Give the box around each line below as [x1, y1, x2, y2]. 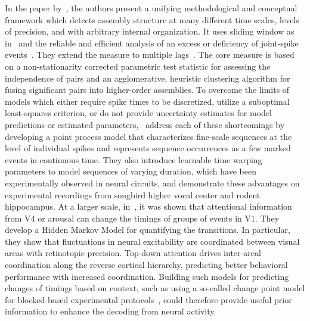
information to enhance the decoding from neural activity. [5, 305, 216, 317]
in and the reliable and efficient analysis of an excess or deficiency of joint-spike [5, 36, 299, 49]
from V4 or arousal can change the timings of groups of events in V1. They [5, 211, 280, 224]
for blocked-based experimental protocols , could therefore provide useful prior [5, 293, 292, 306]
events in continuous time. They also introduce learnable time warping [5, 153, 262, 166]
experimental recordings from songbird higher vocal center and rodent [5, 188, 261, 201]
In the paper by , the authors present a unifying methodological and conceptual [5, 2, 297, 14]
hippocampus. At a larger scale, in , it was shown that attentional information [5, 200, 292, 213]
